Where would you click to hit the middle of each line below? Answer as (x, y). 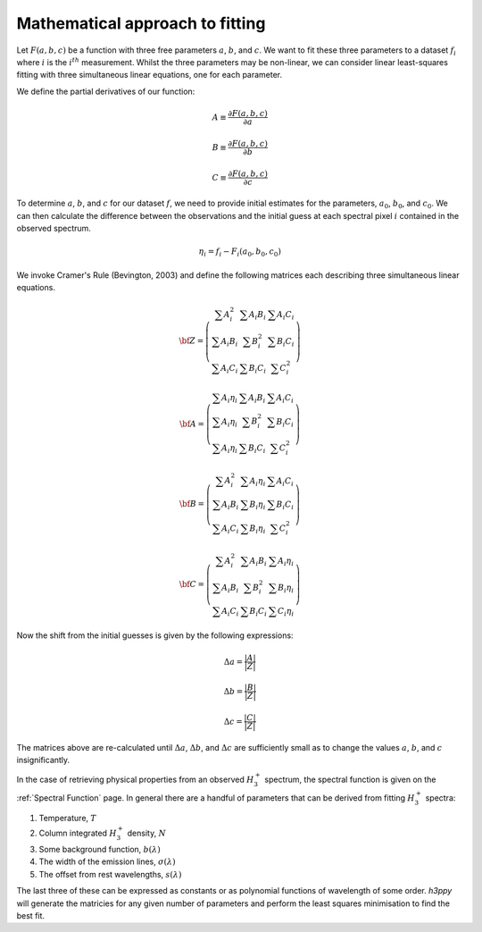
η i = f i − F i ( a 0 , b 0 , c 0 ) (240, 253)
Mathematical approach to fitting (141, 23)
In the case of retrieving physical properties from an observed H (135, 779)
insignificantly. (43, 760)
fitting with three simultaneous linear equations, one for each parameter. (150, 75)
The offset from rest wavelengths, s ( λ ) (110, 874)
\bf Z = (191, 341)
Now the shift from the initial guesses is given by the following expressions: (155, 635)
